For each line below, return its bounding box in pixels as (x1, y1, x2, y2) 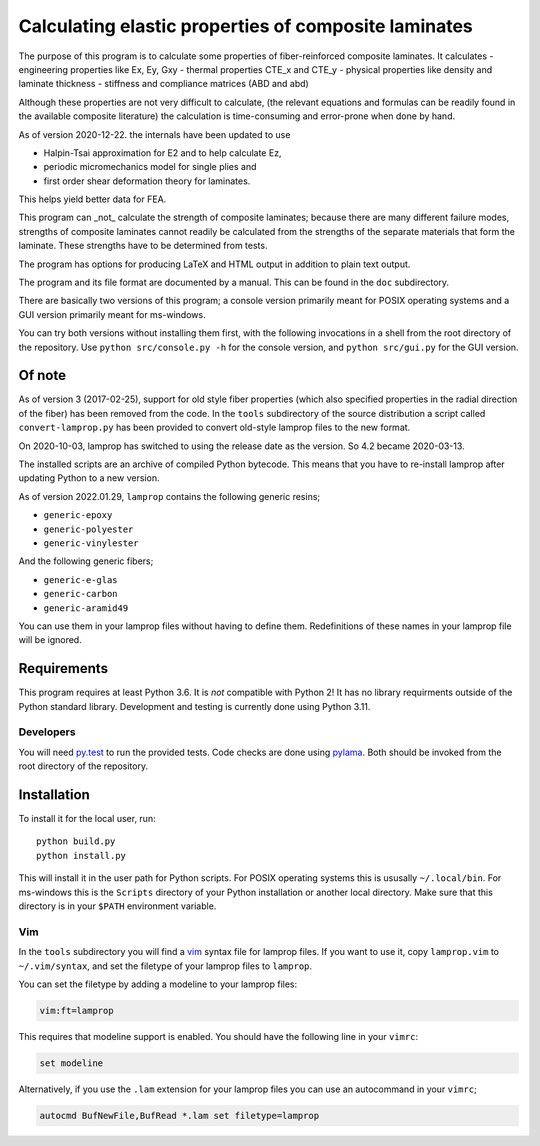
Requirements (18, 660, 109, 677)
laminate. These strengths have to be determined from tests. (18, 240, 268, 252)
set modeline (39, 1057, 104, 1069)
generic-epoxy (43, 510, 113, 521)
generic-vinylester (43, 538, 139, 549)
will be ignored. (18, 634, 82, 646)
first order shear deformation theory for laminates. (43, 175, 251, 187)
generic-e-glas (43, 574, 119, 585)
